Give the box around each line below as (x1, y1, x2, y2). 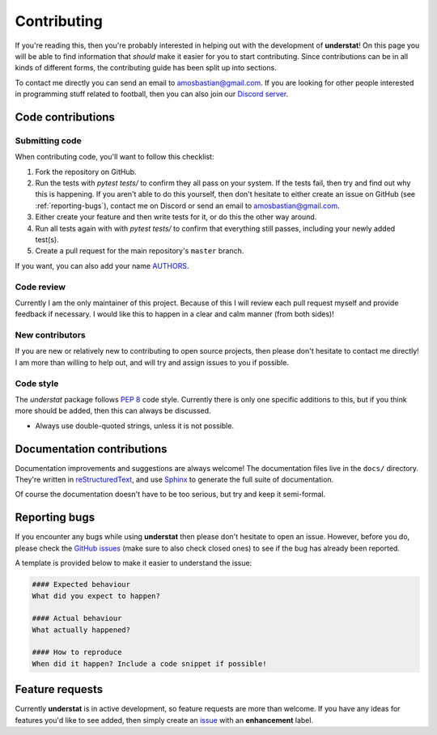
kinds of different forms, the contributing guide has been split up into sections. (15, 63, 277, 73)
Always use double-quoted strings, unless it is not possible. (35, 421, 235, 431)
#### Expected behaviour (32, 580, 131, 589)
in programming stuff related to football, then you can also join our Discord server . (15, 89, 289, 99)
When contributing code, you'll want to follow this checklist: (15, 152, 214, 162)
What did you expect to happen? (32, 591, 161, 601)
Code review (15, 281, 66, 292)
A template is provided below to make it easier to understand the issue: (15, 559, 252, 568)
